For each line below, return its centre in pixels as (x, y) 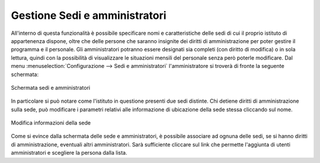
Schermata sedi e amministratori (51, 87)
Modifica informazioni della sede (51, 123)
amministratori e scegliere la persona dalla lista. (69, 153)
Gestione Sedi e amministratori (89, 15)
